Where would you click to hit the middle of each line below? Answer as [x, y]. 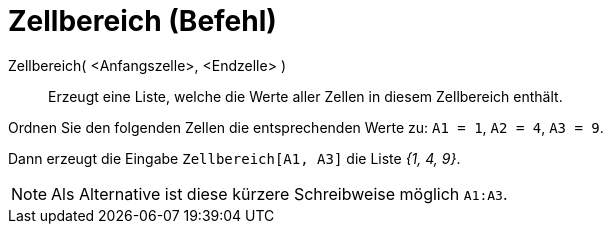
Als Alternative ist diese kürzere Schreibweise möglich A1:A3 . [279, 193]
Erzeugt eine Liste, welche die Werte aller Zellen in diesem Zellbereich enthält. [305, 96]
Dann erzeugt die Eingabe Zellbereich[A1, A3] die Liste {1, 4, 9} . [234, 158]
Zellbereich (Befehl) [142, 21]
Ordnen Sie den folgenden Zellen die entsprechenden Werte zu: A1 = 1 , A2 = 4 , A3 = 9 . [306, 127]
